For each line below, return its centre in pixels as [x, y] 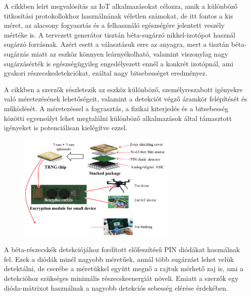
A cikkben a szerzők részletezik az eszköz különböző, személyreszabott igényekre [123, 89]
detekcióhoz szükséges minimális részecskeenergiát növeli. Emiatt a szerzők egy [121, 278]
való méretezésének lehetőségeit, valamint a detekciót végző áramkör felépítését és [126, 99]
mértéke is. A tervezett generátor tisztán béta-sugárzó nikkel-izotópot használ [120, 34]
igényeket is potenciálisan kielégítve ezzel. [66, 128]
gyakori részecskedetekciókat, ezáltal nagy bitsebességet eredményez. [106, 73]
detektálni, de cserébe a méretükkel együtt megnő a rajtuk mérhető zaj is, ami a [124, 268]
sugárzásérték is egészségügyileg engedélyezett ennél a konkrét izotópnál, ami [119, 63]
